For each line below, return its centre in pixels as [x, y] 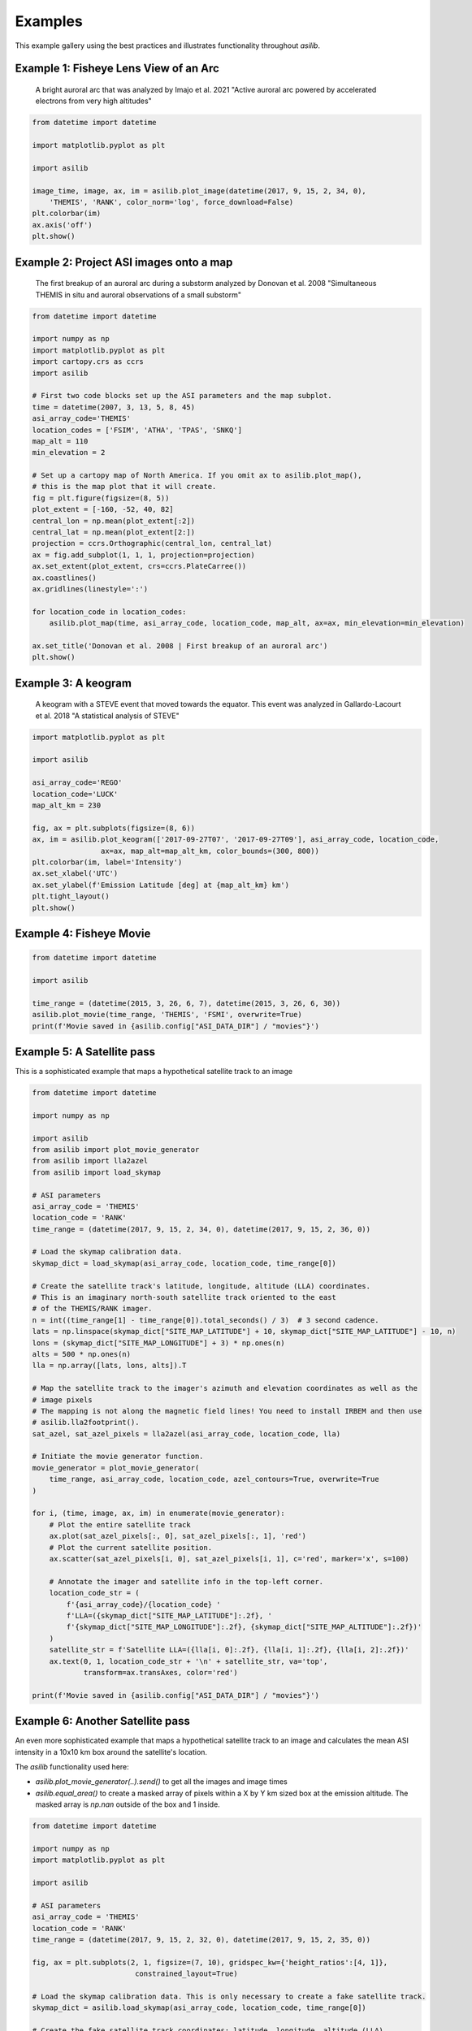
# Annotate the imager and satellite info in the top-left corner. [186, 1581]
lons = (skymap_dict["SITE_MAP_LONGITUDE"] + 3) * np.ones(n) [158, 1343]
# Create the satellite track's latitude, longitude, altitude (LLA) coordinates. [201, 1286]
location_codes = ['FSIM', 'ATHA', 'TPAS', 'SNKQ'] [137, 430]
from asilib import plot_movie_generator [116, 1149]
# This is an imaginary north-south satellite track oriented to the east [184, 1297]
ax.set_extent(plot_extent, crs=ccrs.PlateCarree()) [139, 566]
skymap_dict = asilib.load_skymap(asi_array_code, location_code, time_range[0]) [199, 2008]
